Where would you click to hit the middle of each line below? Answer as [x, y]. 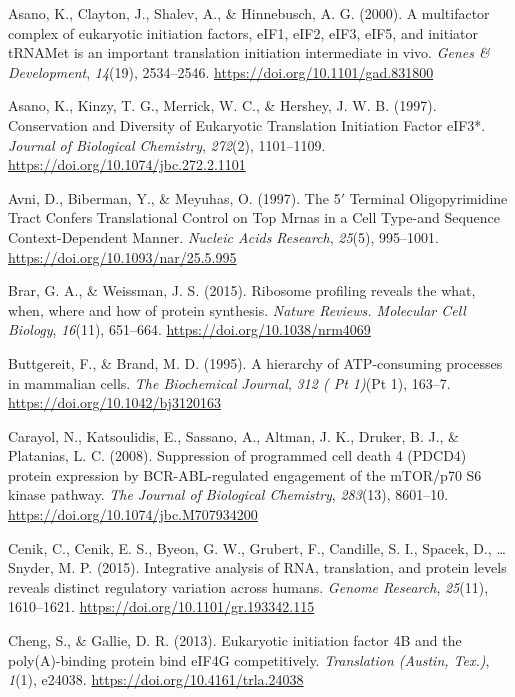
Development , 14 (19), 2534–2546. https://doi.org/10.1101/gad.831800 [221, 71]
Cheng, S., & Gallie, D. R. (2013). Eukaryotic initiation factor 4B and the [235, 640]
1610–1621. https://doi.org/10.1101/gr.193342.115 [161, 606]
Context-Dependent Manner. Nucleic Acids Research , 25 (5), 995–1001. [223, 236]
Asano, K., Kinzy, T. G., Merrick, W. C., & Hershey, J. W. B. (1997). [222, 105]
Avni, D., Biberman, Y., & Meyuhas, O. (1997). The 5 [174, 197]
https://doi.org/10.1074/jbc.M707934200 [133, 514]
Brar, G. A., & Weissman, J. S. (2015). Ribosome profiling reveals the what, [242, 290]
